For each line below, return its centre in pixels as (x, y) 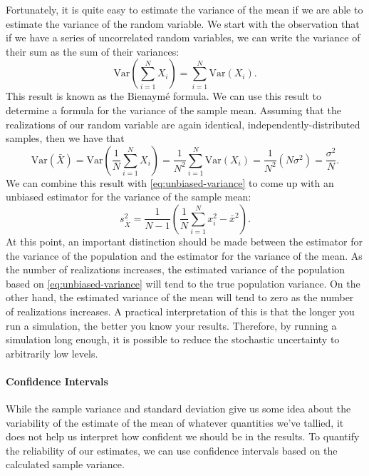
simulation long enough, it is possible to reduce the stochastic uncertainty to (173, 339)
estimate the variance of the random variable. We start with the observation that (183, 23)
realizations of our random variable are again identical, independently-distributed (183, 124)
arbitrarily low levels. (52, 353)
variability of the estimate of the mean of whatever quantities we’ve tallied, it (175, 422)
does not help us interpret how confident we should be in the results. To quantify (183, 436)
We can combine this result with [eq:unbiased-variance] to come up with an (170, 182)
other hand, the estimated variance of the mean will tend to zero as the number (180, 297)
